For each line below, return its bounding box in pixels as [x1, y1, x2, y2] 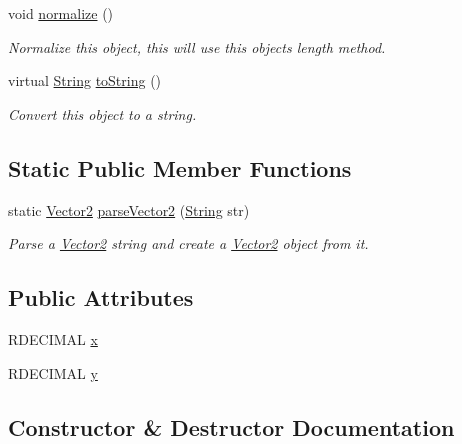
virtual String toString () [8, 70, 162, 91]
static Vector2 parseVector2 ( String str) [8, 199, 250, 220]
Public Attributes [8, 282, 194, 313]
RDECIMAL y [8, 362, 98, 383]
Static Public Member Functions [8, 152, 352, 183]
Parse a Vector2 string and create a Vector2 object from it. [8, 233, 369, 254]
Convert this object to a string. [8, 103, 197, 124]
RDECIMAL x [8, 328, 98, 349]
